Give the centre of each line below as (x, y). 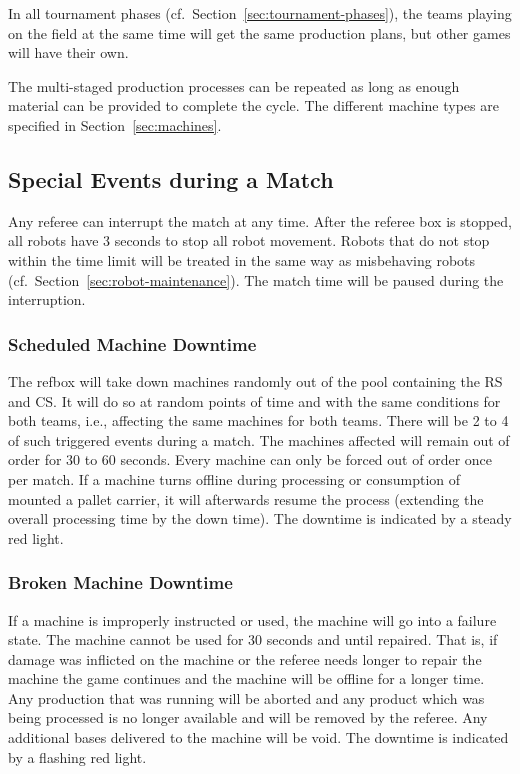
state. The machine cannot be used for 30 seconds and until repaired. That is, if (253, 639)
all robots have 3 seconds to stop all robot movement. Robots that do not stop (249, 240)
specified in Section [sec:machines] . (115, 124)
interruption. (47, 299)
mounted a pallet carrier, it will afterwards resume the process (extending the (246, 498)
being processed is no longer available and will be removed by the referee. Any (248, 717)
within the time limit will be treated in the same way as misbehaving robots (242, 259)
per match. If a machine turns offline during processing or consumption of (234, 478)
